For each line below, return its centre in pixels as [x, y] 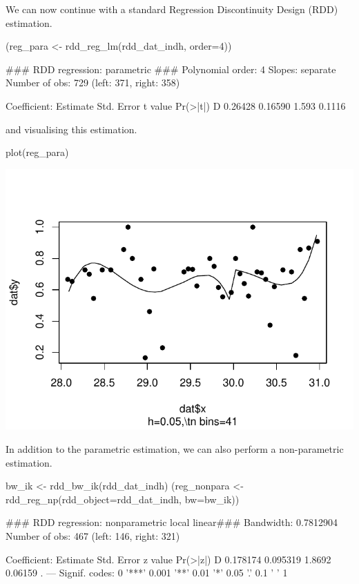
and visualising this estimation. [71, 129]
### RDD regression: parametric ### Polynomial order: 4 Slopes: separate [171, 69]
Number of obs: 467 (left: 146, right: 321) [93, 535]
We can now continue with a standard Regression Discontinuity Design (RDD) [172, 9]
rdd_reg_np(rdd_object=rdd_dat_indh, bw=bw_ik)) [123, 499]
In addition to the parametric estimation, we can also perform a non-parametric [175, 449]
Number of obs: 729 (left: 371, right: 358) [93, 82]
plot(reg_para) [37, 152]
